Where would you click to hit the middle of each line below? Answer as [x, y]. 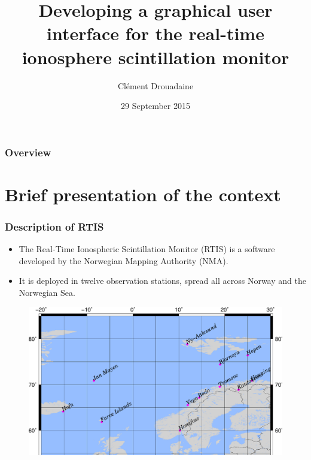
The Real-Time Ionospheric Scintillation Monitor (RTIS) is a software [147, 249]
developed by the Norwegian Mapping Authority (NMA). [124, 260]
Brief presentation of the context [143, 194]
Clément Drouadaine [155, 85]
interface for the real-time [155, 33]
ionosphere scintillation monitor [155, 57]
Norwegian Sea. [47, 292]
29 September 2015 [155, 106]
